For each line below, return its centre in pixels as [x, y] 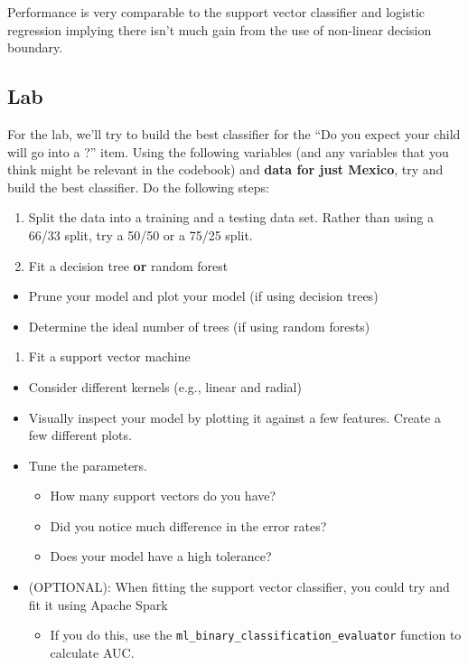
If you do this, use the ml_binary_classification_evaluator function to [256, 635]
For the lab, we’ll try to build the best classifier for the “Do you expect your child [234, 133]
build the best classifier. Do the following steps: [138, 187]
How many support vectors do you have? [163, 496]
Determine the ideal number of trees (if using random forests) [199, 326]
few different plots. [80, 435]
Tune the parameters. [88, 465]
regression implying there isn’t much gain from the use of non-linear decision [220, 29]
